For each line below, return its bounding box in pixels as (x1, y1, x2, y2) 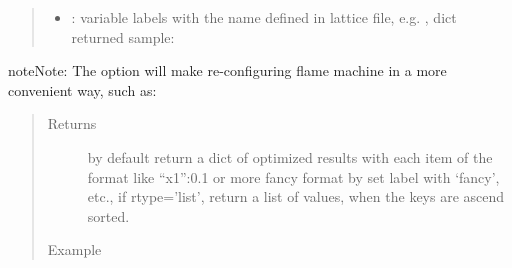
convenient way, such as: (8, 79, 157, 100)
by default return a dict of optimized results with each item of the (87, 146, 493, 167)
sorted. (87, 205, 130, 226)
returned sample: (71, 26, 175, 47)
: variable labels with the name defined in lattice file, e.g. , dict (71, 7, 457, 27)
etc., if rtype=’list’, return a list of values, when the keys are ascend (87, 186, 505, 207)
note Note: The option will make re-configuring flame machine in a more (8, 60, 447, 81)
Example (47, 239, 102, 260)
